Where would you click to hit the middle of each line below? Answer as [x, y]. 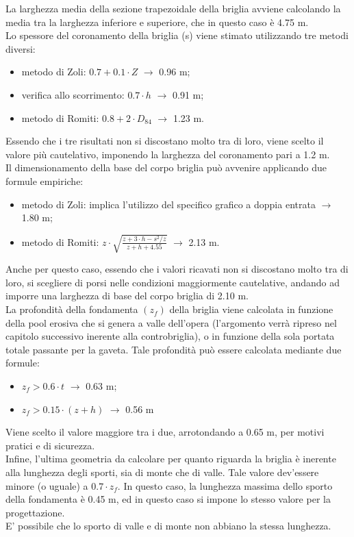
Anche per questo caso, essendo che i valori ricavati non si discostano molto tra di [177, 269]
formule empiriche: [45, 180]
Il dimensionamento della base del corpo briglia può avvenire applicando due [166, 167]
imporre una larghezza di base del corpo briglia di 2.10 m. [127, 296]
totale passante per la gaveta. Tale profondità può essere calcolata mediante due [174, 349]
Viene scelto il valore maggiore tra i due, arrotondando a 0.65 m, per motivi [165, 432]
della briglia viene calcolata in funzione [251, 309]
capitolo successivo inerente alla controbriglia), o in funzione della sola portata [170, 336]
